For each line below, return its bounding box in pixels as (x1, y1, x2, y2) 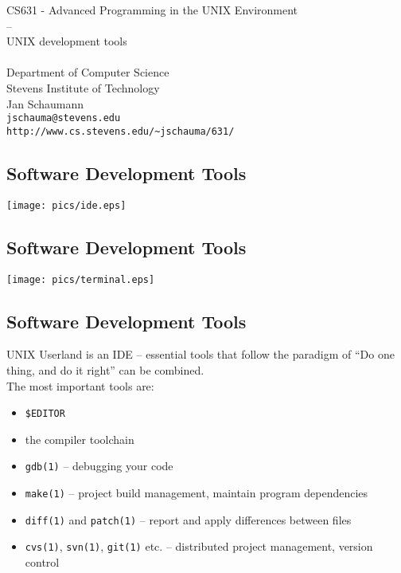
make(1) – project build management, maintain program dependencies (25, 485, 368, 501)
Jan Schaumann (6, 95, 84, 112)
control (25, 554, 60, 571)
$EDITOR (25, 408, 65, 420)
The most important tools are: (6, 377, 154, 394)
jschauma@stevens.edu (6, 112, 121, 124)
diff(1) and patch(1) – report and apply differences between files (25, 511, 352, 528)
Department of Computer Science (6, 64, 169, 80)
